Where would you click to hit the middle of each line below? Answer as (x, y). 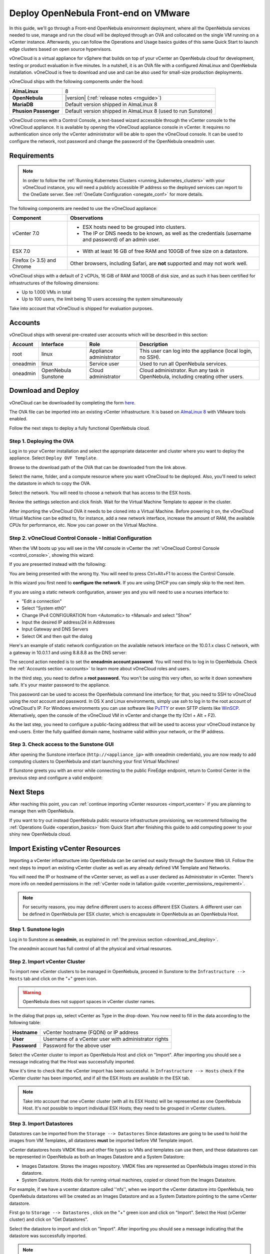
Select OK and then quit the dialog (57, 636)
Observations (87, 218)
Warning (32, 993)
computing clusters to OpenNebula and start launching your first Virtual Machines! (94, 761)
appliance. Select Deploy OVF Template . (53, 458)
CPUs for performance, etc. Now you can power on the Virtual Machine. (83, 525)
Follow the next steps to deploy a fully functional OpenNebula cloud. (79, 428)
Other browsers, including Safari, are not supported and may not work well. (159, 263)
